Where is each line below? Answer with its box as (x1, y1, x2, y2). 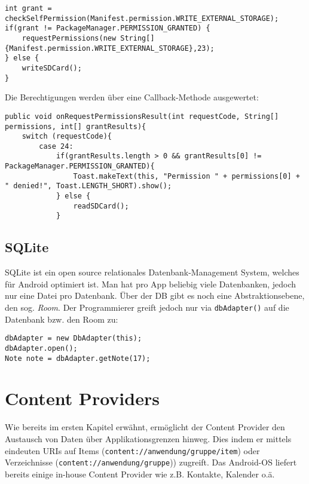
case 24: (39, 142, 74, 151)
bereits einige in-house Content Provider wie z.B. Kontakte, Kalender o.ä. (5, 467, 275, 480)
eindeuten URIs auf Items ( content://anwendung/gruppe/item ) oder (5, 444, 260, 457)
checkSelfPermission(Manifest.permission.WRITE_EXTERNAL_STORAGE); (5, 14, 279, 23)
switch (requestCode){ (22, 132, 112, 141)
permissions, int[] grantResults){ (5, 122, 146, 131)
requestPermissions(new (22, 33, 117, 42)
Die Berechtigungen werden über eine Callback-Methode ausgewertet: (5, 91, 259, 103)
